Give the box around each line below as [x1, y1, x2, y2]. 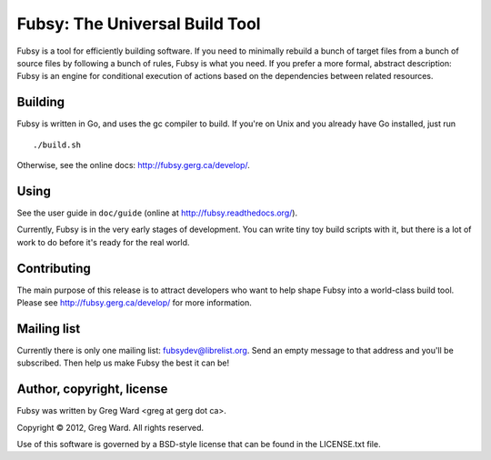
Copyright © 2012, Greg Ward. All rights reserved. [16, 422, 205, 433]
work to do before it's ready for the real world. [16, 236, 190, 247]
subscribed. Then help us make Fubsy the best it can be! [16, 357, 230, 368]
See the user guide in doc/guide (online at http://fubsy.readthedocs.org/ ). [16, 207, 298, 218]
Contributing [16, 260, 91, 276]
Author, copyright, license [16, 382, 168, 397]
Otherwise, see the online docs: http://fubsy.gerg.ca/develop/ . [16, 160, 250, 171]
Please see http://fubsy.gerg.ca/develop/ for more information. [16, 297, 252, 308]
